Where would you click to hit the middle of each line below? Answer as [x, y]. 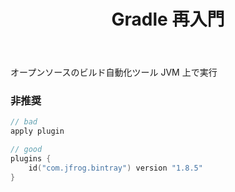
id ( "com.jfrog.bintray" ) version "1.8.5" [115, 168]
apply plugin [37, 131]
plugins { [31, 159]
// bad [24, 122]
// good [26, 150]
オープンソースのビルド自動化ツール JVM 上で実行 [114, 72]
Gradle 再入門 [168, 19]
